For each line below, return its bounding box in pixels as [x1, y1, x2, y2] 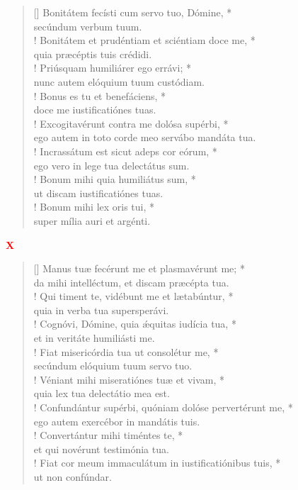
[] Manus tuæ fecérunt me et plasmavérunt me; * [33, 261, 245, 276]
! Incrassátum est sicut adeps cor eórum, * [33, 143, 217, 158]
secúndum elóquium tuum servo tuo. [33, 358, 193, 373]
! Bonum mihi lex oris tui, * [33, 199, 155, 214]
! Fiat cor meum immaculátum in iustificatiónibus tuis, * [33, 455, 281, 470]
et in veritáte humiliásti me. [33, 330, 155, 345]
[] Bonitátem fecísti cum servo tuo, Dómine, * [33, 5, 232, 19]
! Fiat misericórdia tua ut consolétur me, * [33, 344, 219, 359]
